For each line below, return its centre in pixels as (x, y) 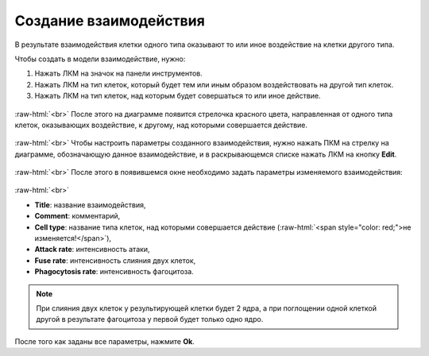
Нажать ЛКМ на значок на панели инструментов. (118, 74)
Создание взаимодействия (110, 21)
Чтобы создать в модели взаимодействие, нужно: (100, 59)
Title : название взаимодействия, (90, 205)
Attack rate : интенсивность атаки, (92, 250)
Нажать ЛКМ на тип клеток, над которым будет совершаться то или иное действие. (178, 96)
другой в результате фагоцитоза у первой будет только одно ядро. (150, 319)
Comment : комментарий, (77, 216)
